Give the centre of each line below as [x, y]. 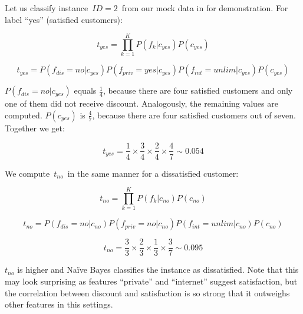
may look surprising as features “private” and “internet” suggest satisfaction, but [151, 281]
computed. [24, 115]
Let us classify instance [47, 8]
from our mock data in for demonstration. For [205, 8]
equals [85, 90]
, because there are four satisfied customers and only [198, 90]
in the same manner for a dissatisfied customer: [153, 173]
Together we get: [35, 128]
